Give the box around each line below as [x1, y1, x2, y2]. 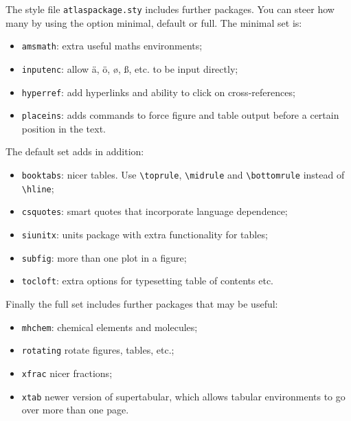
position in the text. [21, 121, 106, 135]
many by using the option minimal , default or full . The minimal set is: [5, 15, 302, 30]
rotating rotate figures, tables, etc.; [21, 343, 174, 357]
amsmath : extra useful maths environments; [21, 38, 203, 53]
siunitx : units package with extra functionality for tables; [21, 227, 268, 242]
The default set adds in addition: [5, 144, 144, 159]
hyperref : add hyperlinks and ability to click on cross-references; [21, 84, 295, 99]
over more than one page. [21, 402, 129, 417]
